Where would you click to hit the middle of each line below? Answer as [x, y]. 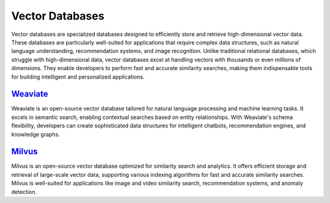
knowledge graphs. [36, 134]
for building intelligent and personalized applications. [78, 77]
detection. [24, 191]
